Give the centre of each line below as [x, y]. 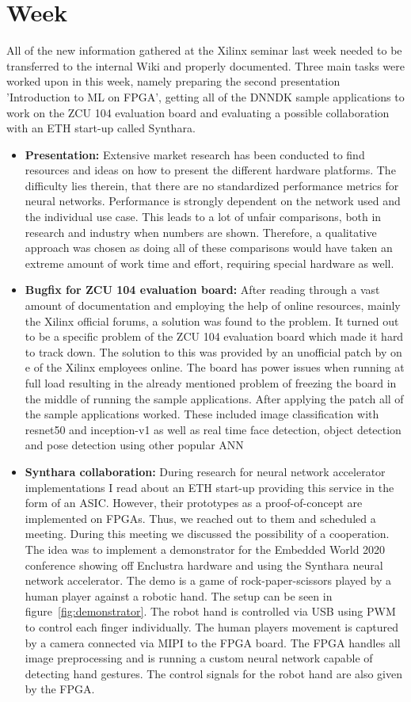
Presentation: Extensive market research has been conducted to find [195, 154]
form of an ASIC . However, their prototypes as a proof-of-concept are [194, 503]
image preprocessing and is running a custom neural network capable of [199, 658]
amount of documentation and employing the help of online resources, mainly [213, 305]
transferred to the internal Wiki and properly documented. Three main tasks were [206, 65]
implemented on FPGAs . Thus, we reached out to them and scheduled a [200, 518]
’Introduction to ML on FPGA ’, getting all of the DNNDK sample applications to [205, 96]
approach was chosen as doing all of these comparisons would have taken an [209, 248]
